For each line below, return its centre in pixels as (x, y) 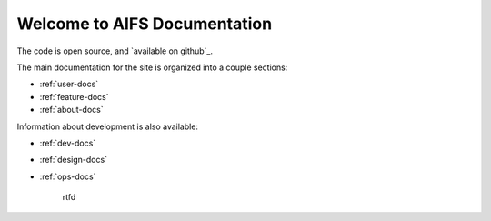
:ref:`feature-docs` (74, 96)
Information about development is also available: (108, 126)
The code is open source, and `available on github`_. (115, 51)
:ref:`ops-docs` (68, 176)
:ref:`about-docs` (71, 110)
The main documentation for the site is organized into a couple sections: (152, 67)
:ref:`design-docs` (74, 160)
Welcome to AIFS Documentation (145, 24)
